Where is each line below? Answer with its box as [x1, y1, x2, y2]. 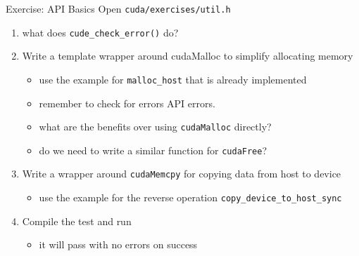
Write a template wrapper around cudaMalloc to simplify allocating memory [22, 48, 353, 63]
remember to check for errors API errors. [39, 95, 215, 110]
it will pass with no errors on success [39, 237, 198, 252]
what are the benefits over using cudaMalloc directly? [39, 119, 272, 134]
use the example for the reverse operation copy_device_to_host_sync [39, 190, 342, 205]
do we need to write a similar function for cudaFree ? [39, 142, 267, 157]
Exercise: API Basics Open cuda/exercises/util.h [6, 1, 231, 15]
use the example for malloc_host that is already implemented [39, 72, 307, 86]
